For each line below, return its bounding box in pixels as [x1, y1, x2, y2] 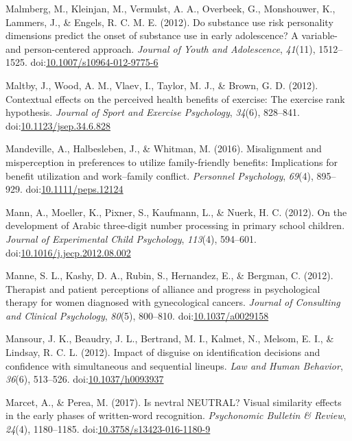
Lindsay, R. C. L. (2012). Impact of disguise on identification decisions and [5, 345, 320, 359]
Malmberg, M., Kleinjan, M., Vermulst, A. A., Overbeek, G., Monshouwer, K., [5, 1, 336, 15]
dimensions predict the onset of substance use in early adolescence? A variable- [5, 28, 338, 43]
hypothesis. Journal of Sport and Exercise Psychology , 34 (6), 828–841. [5, 105, 300, 119]
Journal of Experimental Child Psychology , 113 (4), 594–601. [5, 231, 257, 246]
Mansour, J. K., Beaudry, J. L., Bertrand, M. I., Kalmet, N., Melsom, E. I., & [5, 331, 334, 346]
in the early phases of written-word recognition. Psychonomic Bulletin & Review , [5, 408, 347, 422]
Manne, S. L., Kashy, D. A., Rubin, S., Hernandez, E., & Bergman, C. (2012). [5, 268, 333, 283]
